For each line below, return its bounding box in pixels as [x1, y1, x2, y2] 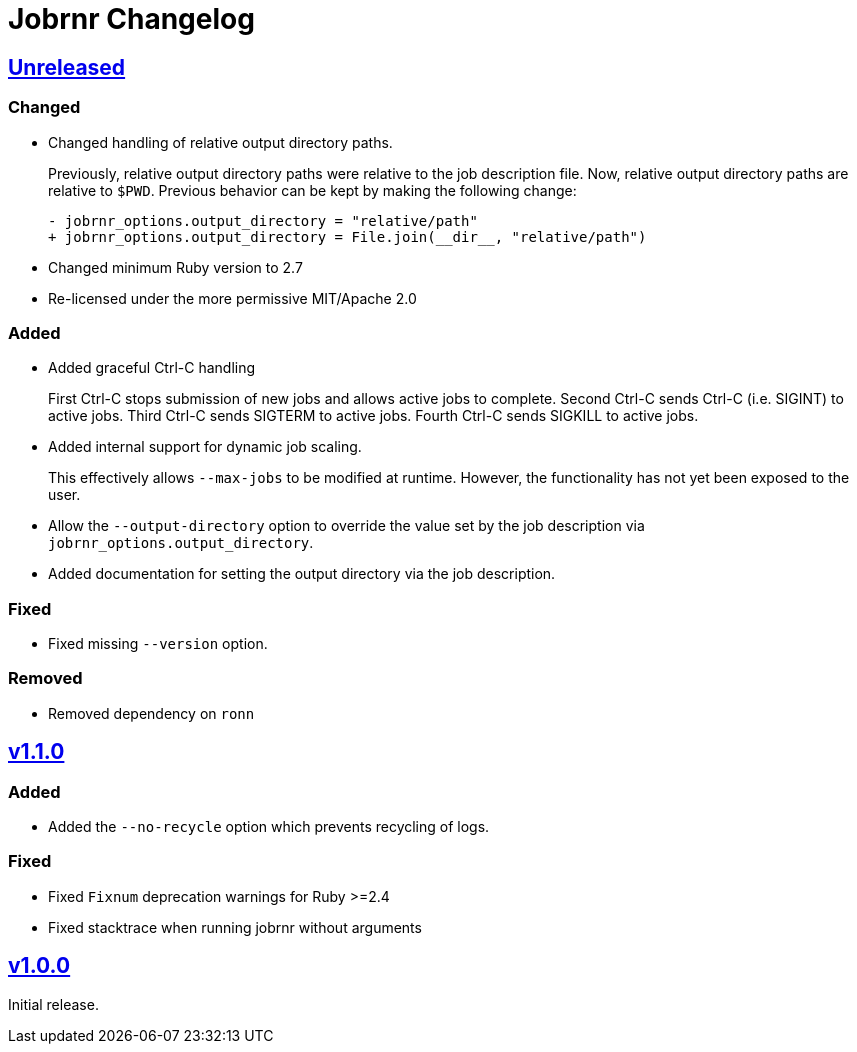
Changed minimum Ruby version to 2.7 [48, 258, 303, 276]
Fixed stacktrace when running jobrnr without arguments [48, 918, 422, 936]
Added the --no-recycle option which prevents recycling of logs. [48, 818, 490, 836]
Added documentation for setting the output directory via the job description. [48, 565, 556, 583]
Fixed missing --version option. [48, 635, 268, 653]
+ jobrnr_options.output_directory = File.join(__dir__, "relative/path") [48, 228, 647, 245]
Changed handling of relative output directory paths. [48, 133, 393, 151]
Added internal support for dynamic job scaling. [48, 438, 362, 456]
